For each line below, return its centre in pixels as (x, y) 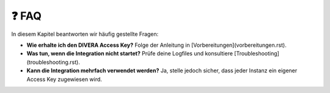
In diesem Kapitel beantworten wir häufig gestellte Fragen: (85, 34)
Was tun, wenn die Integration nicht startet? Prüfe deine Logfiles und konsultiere (130, 53)
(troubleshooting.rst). (53, 62)
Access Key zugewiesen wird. (64, 79)
